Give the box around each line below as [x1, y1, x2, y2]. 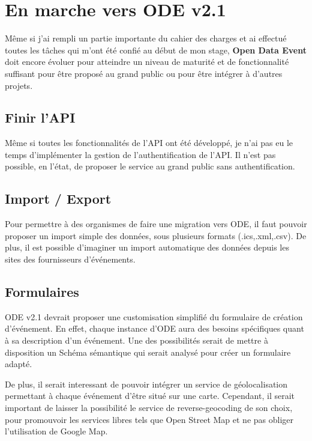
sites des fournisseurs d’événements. [5, 253, 136, 266]
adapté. [5, 357, 32, 370]
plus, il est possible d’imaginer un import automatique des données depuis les [5, 241, 289, 254]
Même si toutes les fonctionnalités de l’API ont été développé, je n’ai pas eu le [5, 136, 293, 149]
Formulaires [5, 282, 79, 301]
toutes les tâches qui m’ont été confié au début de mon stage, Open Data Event [5, 43, 307, 56]
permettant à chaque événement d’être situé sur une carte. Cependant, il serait [5, 389, 295, 402]
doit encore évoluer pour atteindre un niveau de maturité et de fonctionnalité [5, 55, 289, 68]
